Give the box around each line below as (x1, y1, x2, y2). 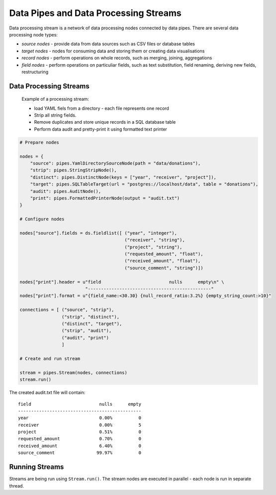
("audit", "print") (61, 334, 109, 340)
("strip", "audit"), (61, 328, 112, 333)
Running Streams (9, 463, 64, 471)
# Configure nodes (19, 216, 65, 222)
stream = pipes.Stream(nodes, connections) (19, 369, 128, 375)
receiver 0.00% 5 (18, 422, 142, 428)
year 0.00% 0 (18, 415, 142, 421)
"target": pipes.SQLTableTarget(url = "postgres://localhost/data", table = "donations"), (30, 181, 259, 187)
